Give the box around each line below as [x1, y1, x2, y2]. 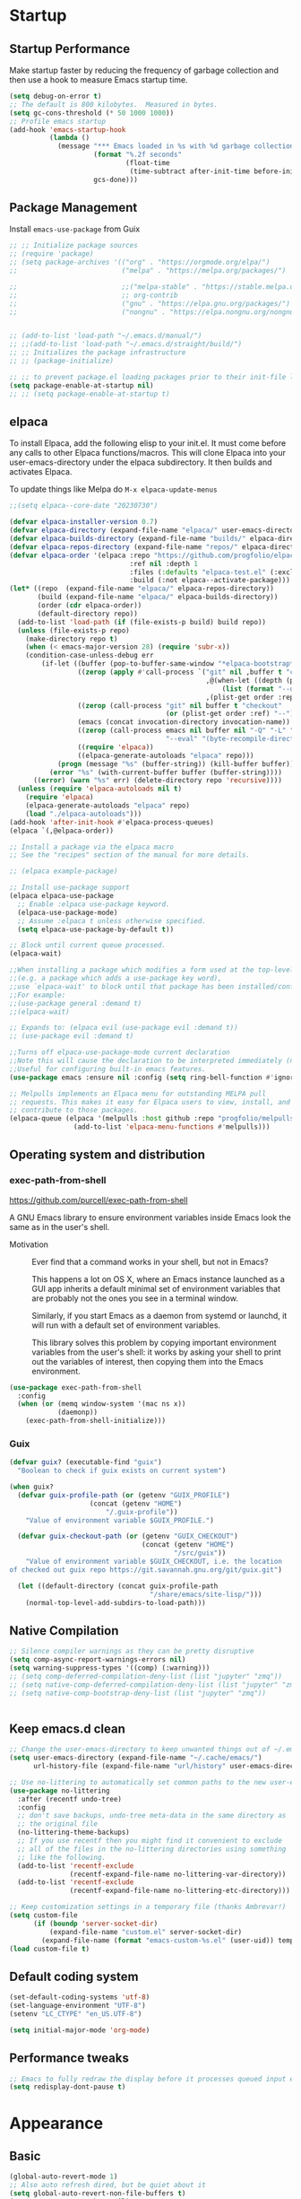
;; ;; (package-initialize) [9, 356, 115, 366]
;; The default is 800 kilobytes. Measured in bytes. [9, 100, 219, 109]
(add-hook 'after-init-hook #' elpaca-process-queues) [9, 817, 215, 826]
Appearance [9, 2113, 104, 2134]
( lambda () [48, 134, 90, 143]
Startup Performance [9, 41, 131, 57]
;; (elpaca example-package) [9, 867, 118, 876]
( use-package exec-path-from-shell [9, 1383, 142, 1392]
